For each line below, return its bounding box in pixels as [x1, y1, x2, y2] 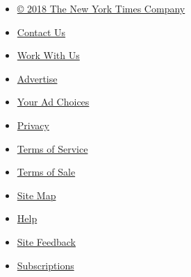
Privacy [17, 117, 49, 132]
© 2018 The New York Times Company [17, 1, 185, 15]
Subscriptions [17, 258, 74, 272]
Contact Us [17, 24, 66, 39]
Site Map [17, 187, 56, 202]
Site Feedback [17, 234, 76, 249]
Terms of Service [17, 141, 88, 156]
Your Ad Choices [17, 94, 90, 109]
